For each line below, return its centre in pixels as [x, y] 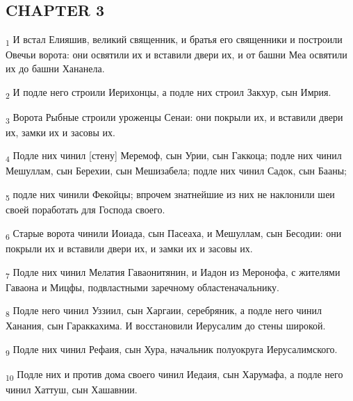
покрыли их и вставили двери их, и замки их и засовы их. [129, 248]
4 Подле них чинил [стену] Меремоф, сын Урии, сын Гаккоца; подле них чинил [174, 156]
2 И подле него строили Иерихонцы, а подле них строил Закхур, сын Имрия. [169, 92]
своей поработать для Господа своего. [85, 210]
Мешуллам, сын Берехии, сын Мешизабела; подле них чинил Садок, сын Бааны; [176, 171]
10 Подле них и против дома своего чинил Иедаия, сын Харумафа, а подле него [174, 375]
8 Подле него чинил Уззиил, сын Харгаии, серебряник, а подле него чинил [164, 311]
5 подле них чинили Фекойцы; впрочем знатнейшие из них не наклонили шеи [170, 195]
